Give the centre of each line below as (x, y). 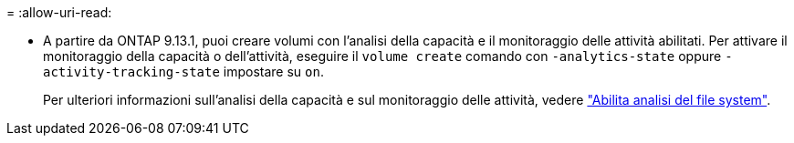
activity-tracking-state (131, 72)
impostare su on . (273, 71)
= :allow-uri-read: (59, 12)
